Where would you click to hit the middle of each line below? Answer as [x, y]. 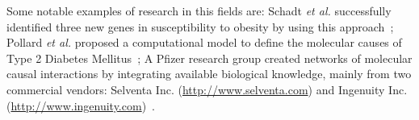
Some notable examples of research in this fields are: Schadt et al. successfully [199, 10]
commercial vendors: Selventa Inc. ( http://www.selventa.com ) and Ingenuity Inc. [207, 89]
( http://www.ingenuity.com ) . [81, 105]
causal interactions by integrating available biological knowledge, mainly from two [209, 74]
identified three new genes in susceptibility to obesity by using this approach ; [200, 26]
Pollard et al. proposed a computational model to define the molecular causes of [204, 42]
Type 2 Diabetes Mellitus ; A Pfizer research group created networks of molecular [209, 58]
